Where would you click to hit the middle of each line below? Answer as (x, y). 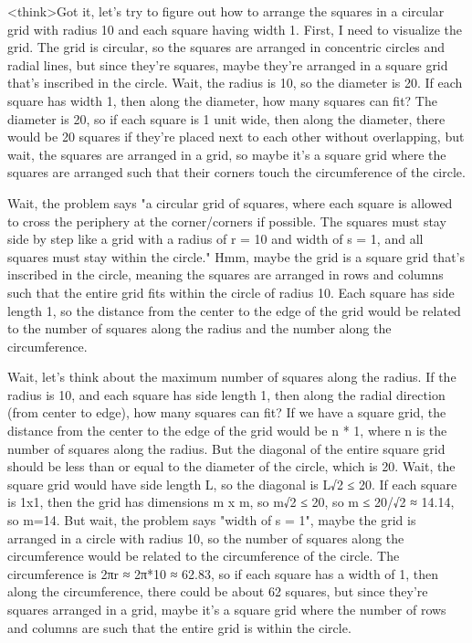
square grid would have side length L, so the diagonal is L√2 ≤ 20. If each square (232, 484)
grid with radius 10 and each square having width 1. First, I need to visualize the (235, 29)
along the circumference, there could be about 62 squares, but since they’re (218, 591)
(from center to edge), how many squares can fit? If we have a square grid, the (227, 412)
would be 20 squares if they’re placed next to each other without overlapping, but (236, 137)
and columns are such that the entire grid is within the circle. (179, 627)
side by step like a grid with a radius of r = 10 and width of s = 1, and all (215, 239)
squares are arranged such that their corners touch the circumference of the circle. (236, 172)
